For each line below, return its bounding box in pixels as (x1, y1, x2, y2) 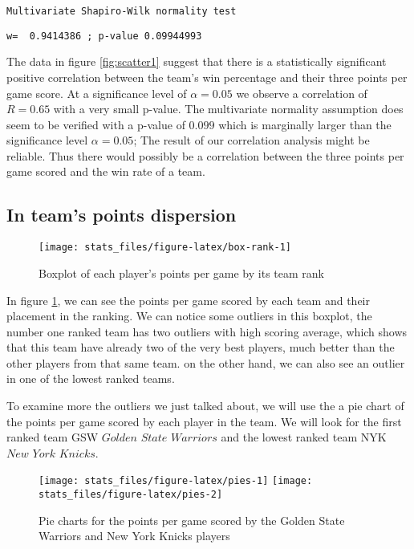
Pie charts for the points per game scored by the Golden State (39, 511, 345, 528)
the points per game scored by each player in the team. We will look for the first (6, 413, 402, 429)
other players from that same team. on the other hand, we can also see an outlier (6, 354, 405, 371)
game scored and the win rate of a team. (6, 163, 205, 180)
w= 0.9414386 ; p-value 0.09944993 (6, 30, 202, 42)
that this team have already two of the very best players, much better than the (6, 339, 395, 356)
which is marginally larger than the (218, 116, 392, 132)
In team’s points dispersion (6, 202, 237, 227)
